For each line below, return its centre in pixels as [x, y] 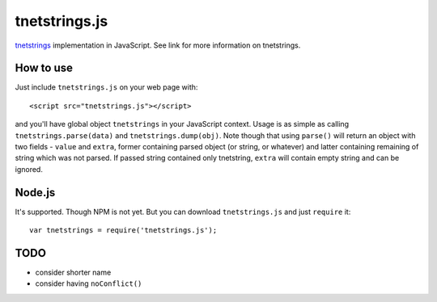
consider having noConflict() [89, 283]
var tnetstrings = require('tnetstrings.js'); [123, 231]
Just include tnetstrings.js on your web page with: [106, 87]
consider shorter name [73, 272]
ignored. [29, 169]
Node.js [35, 193]
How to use [44, 68]
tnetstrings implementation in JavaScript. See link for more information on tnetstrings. [158, 45]
